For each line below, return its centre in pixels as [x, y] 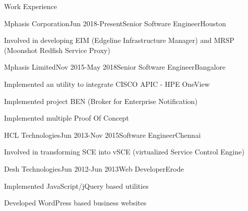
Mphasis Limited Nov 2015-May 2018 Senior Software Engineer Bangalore [115, 67]
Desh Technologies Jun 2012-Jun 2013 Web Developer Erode [94, 168]
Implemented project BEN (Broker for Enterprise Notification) [101, 101]
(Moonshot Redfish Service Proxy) [57, 50]
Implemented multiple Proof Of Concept [67, 118]
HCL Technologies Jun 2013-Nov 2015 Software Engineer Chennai [103, 135]
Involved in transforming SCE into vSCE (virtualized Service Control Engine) [124, 152]
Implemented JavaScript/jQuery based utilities [76, 186]
